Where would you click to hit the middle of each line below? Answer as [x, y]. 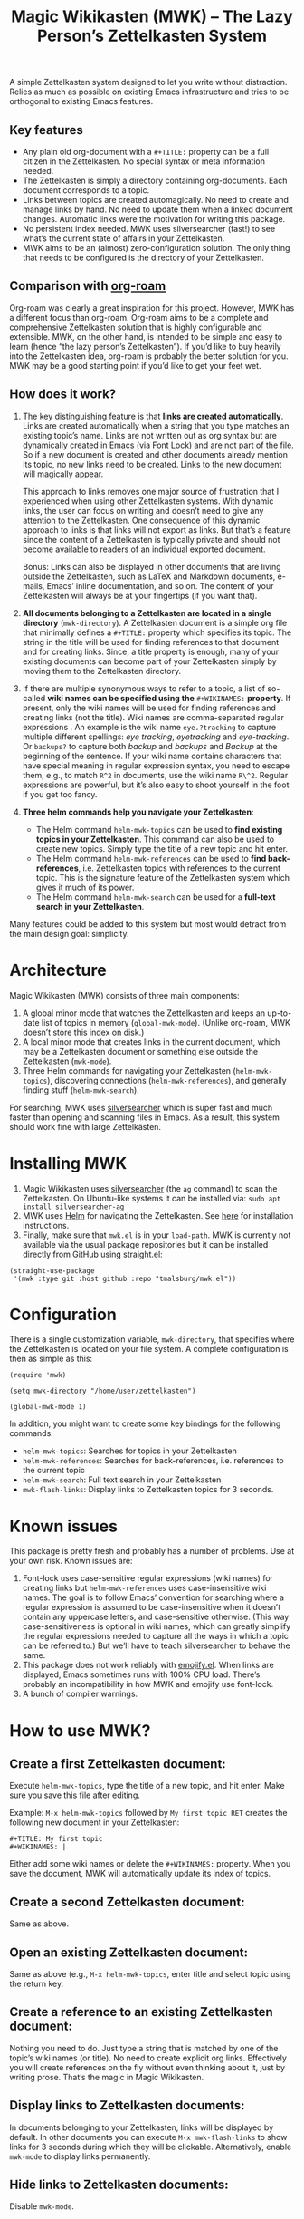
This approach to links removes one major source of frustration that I [150, 491]
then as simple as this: [51, 1359]
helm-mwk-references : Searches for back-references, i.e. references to [153, 1461]
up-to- [279, 1013]
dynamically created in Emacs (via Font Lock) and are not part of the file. [158, 445]
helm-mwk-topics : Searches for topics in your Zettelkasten [130, 1451]
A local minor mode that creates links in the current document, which [151, 1042]
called [34, 698]
